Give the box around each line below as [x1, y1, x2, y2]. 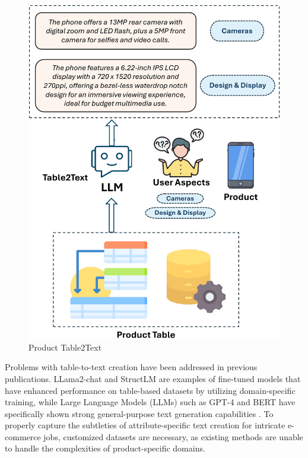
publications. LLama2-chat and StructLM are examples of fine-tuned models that [5, 372, 301, 384]
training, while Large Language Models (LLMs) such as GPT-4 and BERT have [5, 396, 296, 408]
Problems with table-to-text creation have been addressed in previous [5, 361, 258, 373]
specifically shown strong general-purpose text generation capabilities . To [5, 407, 274, 419]
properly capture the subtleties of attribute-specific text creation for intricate [5, 419, 285, 431]
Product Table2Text [28, 341, 102, 353]
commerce [5, 430, 41, 443]
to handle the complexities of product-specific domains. [5, 442, 205, 454]
